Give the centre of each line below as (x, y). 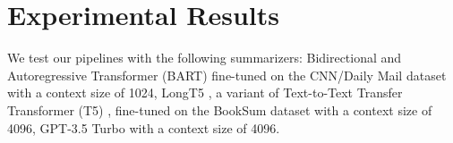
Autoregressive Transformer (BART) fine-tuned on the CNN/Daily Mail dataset (227, 75)
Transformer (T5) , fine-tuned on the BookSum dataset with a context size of (220, 109)
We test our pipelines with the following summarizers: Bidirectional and (205, 58)
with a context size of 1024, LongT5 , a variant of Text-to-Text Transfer (205, 93)
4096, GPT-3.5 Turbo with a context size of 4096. (144, 127)
